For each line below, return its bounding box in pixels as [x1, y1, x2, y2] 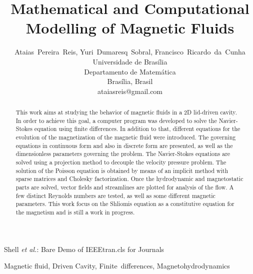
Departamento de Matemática [84, 66, 176, 76]
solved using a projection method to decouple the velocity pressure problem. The [15, 158, 226, 166]
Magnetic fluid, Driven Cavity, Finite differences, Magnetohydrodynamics [4, 260, 230, 271]
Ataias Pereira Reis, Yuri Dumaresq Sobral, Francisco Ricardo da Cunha [14, 46, 245, 57]
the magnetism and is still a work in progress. [15, 207, 135, 216]
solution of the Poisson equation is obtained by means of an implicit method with [15, 166, 228, 174]
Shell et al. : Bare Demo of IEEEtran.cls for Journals [4, 243, 164, 254]
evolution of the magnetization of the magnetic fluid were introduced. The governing [15, 133, 236, 141]
